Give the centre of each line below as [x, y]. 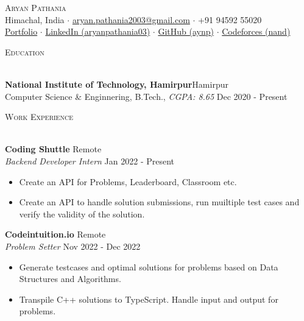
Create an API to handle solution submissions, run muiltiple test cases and [159, 202]
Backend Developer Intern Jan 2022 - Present [90, 160]
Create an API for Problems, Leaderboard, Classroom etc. [128, 181]
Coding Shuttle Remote [53, 149]
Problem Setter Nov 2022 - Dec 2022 [73, 246]
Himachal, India [35, 19]
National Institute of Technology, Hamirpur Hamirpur [117, 84]
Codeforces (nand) [256, 31]
